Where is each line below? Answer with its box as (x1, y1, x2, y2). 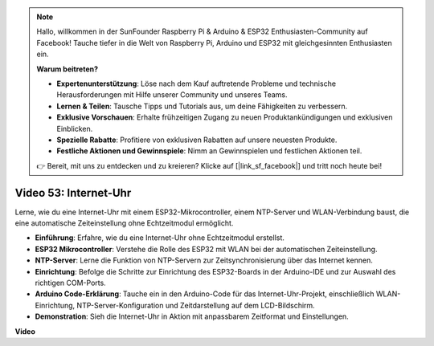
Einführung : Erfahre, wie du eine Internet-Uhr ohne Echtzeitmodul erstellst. (35, 233, 285, 242)
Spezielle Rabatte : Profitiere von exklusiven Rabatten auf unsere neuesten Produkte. (56, 135, 338, 145)
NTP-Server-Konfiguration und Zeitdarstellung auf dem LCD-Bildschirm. (76, 300, 315, 310)
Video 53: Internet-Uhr (14, 185, 132, 200)
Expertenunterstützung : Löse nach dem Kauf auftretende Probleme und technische (56, 79, 337, 88)
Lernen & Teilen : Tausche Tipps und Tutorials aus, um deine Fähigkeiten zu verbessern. (56, 101, 348, 111)
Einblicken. (56, 124, 93, 133)
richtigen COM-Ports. (35, 278, 106, 287)
